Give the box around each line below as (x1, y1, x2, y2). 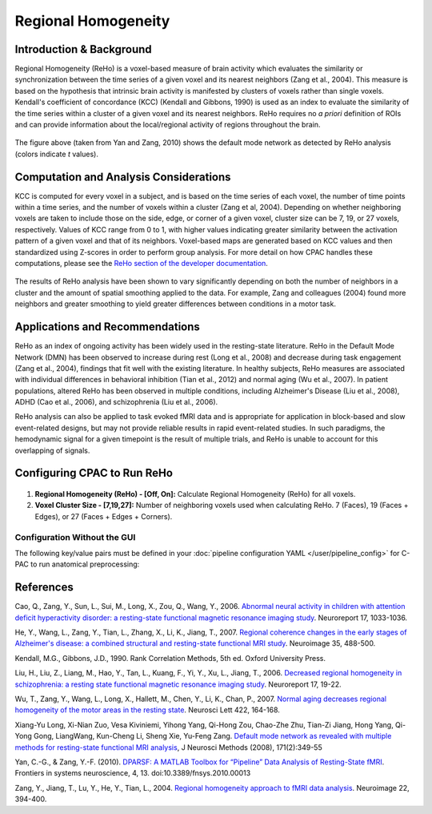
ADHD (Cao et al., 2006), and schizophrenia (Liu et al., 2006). (14, 397, 218, 407)
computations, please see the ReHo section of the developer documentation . (14, 259, 268, 268)
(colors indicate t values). (14, 149, 99, 159)
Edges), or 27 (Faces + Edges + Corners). (34, 511, 173, 521)
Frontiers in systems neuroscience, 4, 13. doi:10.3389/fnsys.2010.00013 (14, 768, 251, 778)
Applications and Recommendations (14, 320, 200, 334)
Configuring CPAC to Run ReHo (14, 466, 174, 480)
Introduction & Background (14, 42, 152, 56)
